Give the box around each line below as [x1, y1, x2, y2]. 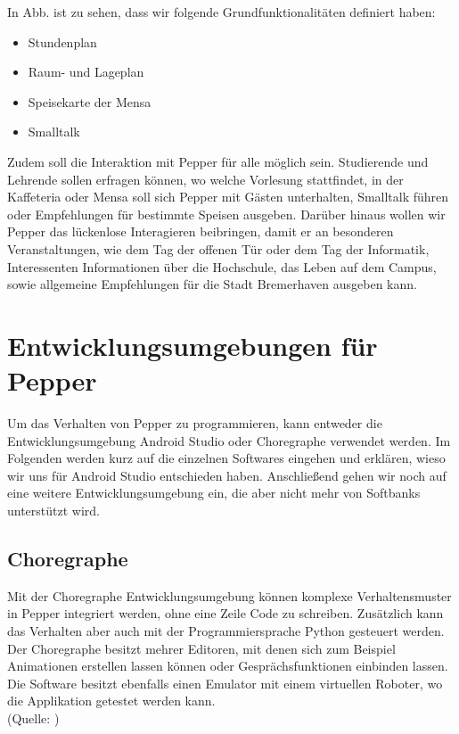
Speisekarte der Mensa [28, 92, 152, 111]
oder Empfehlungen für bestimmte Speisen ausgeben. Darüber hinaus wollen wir [7, 204, 446, 223]
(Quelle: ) [7, 708, 60, 727]
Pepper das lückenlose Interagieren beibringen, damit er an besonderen [7, 222, 394, 241]
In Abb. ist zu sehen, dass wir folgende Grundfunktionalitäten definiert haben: [7, 3, 436, 21]
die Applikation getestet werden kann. [7, 691, 216, 710]
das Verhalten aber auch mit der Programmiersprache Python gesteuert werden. [7, 621, 445, 639]
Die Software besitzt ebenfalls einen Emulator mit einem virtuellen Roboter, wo [7, 673, 443, 692]
